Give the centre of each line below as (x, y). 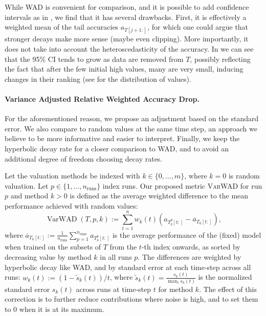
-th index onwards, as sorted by (191, 247)
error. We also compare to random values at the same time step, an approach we (131, 128)
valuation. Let (27, 185)
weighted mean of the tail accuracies (62, 27)
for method (176, 289)
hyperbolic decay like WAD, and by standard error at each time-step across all (128, 267)
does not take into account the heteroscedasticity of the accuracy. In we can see (129, 48)
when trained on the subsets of (53, 247)
